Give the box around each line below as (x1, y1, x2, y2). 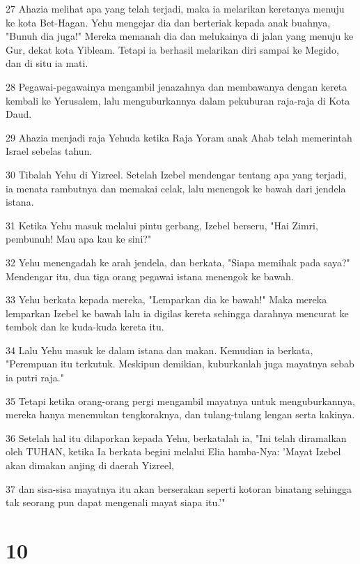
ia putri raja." (6, 370, 64, 385)
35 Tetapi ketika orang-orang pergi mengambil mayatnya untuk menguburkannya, (6, 393, 355, 408)
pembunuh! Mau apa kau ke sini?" (6, 231, 152, 246)
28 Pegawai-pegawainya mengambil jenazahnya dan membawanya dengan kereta (6, 79, 347, 93)
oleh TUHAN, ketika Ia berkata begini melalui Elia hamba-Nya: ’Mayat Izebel (6, 444, 341, 459)
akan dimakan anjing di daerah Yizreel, (6, 458, 175, 473)
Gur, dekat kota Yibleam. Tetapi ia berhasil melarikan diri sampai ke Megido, (6, 42, 339, 56)
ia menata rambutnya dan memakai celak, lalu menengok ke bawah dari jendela (6, 181, 346, 195)
